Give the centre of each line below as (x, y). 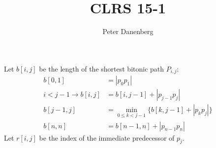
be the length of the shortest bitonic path (102, 68)
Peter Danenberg (128, 31)
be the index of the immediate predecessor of (107, 137)
